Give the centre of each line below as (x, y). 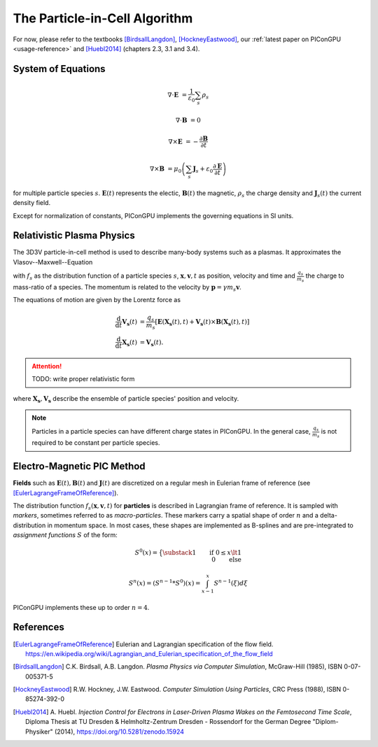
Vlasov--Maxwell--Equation (53, 262)
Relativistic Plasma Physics (74, 235)
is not (329, 432)
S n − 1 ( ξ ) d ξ (231, 582)
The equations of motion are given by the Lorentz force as (97, 300)
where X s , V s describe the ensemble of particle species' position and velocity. (126, 399)
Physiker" (39, 732)
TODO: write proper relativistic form (83, 379)
